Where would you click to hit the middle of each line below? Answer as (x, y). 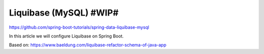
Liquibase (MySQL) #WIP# (64, 13)
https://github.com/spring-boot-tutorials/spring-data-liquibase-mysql (79, 27)
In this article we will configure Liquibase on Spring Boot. (66, 36)
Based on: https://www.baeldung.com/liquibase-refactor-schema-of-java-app (88, 45)
